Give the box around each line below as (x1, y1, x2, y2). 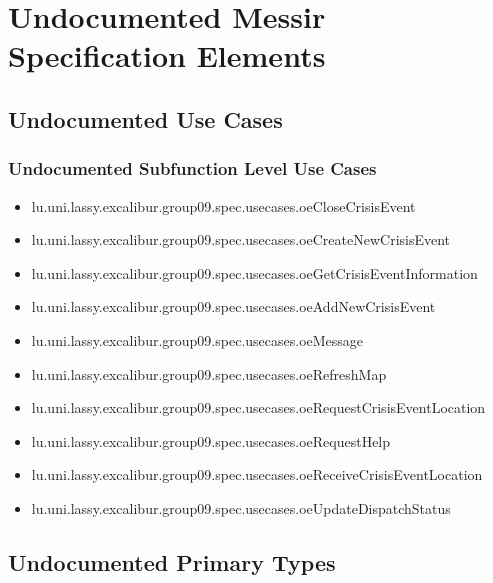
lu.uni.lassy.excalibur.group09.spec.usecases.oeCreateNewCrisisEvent (31, 229, 451, 250)
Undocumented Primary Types (8, 546, 336, 577)
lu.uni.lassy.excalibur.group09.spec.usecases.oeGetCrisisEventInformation (31, 262, 478, 283)
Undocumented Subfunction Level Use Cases (8, 156, 377, 181)
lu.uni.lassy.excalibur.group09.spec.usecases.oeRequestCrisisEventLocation (31, 397, 486, 418)
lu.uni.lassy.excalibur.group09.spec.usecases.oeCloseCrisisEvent (31, 195, 416, 216)
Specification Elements (8, 35, 326, 76)
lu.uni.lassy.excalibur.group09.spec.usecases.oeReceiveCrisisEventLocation (31, 464, 483, 485)
